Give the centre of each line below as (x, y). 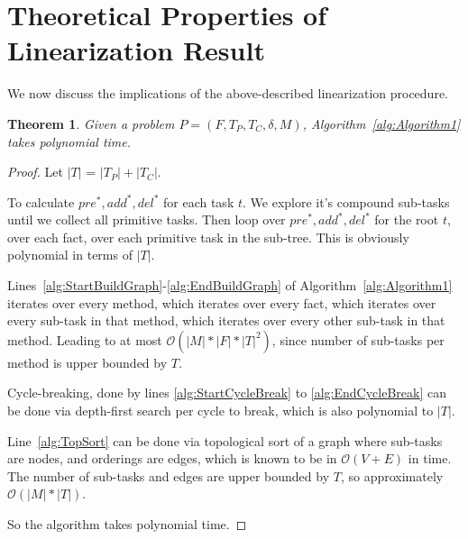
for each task (199, 201)
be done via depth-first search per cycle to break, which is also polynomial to (220, 411)
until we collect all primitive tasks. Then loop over (147, 219)
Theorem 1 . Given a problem (91, 123)
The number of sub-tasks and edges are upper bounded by (169, 475)
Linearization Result (136, 50)
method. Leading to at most (85, 339)
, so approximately (392, 475)
